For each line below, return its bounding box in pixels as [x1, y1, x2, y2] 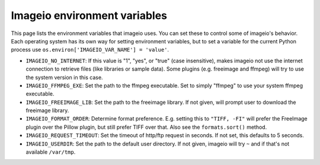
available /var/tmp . [25, 148, 76, 156]
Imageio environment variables [11, 9, 168, 22]
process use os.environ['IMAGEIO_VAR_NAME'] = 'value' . [11, 46, 169, 53]
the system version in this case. [25, 74, 103, 81]
